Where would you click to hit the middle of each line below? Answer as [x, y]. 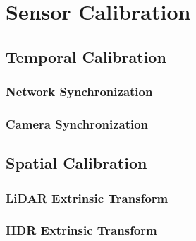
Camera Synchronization [77, 123]
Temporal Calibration [86, 56]
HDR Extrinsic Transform [81, 230]
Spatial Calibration [76, 163]
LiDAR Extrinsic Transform [87, 198]
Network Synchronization [79, 92]
